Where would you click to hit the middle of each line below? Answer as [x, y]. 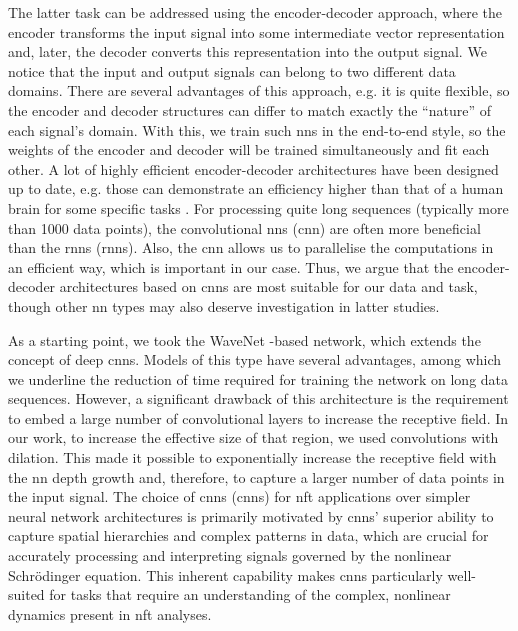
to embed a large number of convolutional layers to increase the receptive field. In [258, 417]
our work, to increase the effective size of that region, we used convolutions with [253, 437]
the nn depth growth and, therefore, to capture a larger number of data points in [256, 476]
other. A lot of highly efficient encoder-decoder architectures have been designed [253, 168]
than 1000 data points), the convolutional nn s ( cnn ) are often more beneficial [244, 227]
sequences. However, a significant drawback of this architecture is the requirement [258, 398]
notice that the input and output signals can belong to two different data [232, 70]
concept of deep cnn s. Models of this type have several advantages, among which [255, 359]
